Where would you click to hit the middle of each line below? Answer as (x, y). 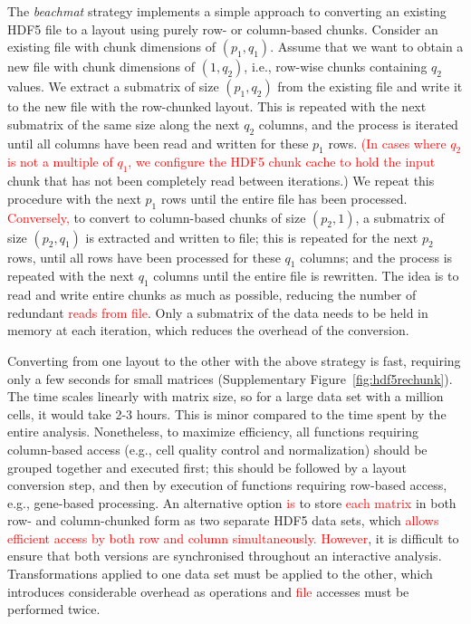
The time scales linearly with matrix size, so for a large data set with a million (226, 396)
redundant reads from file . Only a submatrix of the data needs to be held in (218, 312)
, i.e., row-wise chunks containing (336, 67)
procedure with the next (74, 198)
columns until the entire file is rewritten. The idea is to (306, 276)
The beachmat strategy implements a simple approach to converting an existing (227, 11)
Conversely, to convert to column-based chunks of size (157, 217)
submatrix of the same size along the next (124, 124)
